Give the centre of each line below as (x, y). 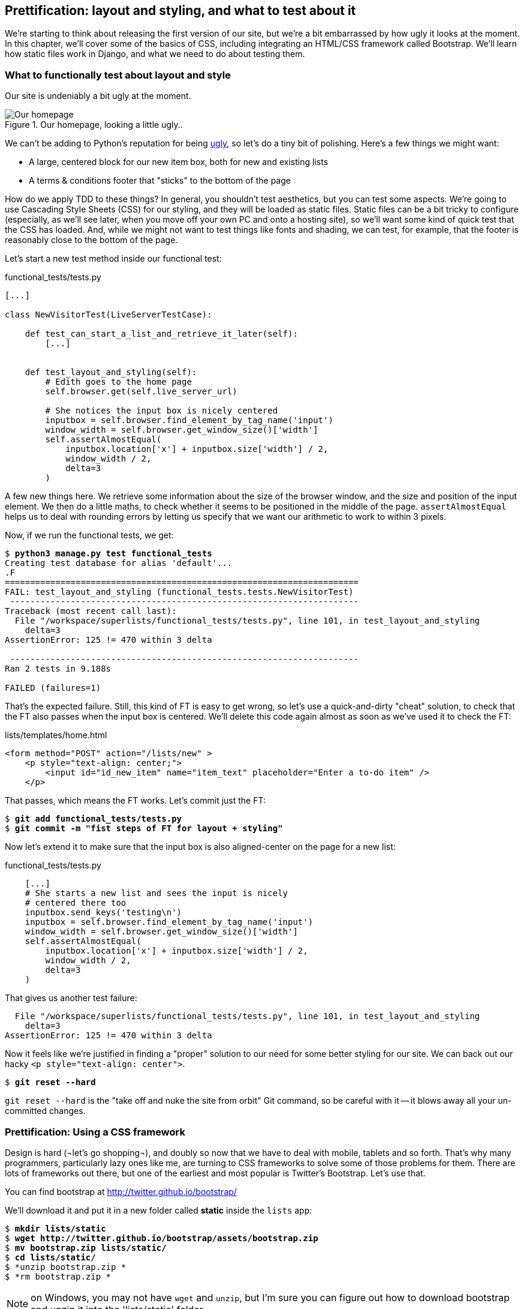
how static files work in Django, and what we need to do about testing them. (155, 54)
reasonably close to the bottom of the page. (91, 240)
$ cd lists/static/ (50, 1257)
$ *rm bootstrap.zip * (58, 1276)
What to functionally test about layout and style (118, 75)
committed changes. (45, 1111)
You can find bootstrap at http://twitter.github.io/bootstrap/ (121, 1191)
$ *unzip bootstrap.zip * (66, 1267)
